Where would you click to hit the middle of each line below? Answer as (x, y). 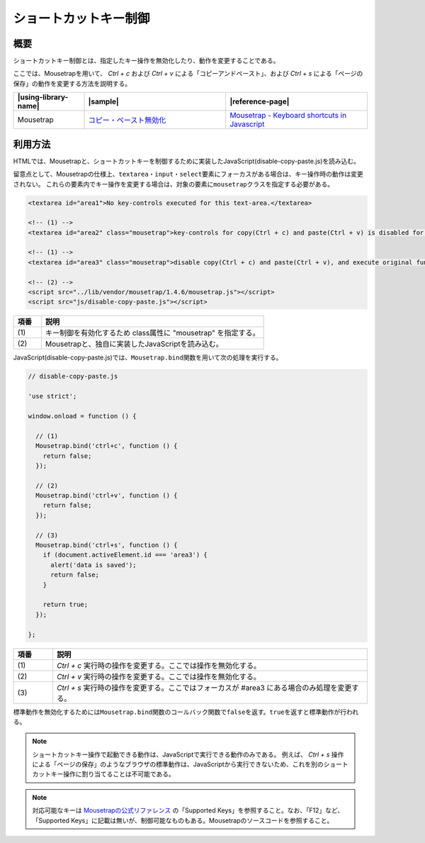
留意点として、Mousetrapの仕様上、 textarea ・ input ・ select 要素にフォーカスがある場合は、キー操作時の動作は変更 (188, 174)
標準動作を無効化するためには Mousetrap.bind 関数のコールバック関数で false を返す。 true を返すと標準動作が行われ (186, 712)
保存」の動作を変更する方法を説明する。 (72, 83)
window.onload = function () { (83, 416)
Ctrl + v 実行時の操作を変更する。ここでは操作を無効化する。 (159, 676)
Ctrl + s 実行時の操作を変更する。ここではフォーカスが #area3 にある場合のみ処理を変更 (204, 688)
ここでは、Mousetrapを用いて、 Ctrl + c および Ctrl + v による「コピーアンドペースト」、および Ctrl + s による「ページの (188, 74)
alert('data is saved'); (94, 565)
